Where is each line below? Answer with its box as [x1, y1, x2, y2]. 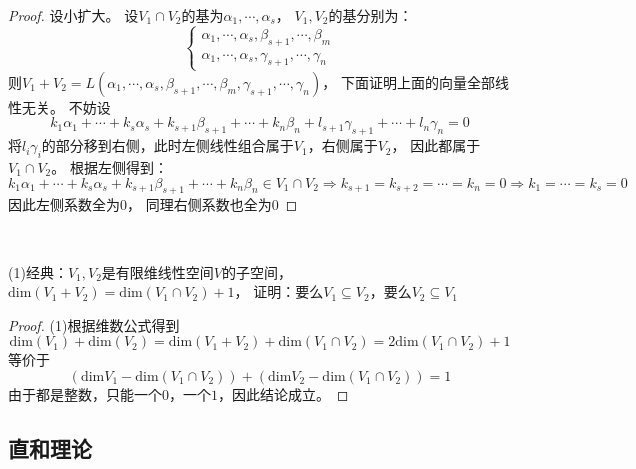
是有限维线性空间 [101, 261, 214, 282]
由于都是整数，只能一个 [8, 383, 162, 404]
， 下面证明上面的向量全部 [322, 71, 495, 92]
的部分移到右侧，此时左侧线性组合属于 [41, 135, 294, 156]
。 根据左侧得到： [51, 156, 168, 177]
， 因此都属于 [391, 135, 481, 156]
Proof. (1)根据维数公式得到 [8, 314, 180, 335]
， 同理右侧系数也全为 [127, 194, 272, 215]
